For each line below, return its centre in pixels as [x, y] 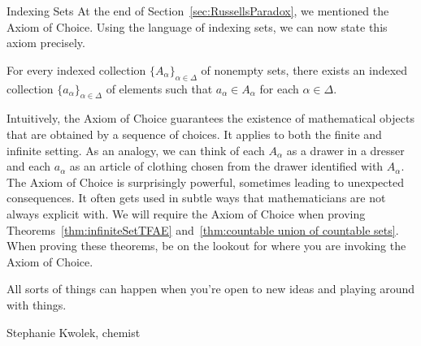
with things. [37, 304]
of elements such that [159, 88]
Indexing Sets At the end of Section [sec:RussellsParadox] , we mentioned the [198, 11]
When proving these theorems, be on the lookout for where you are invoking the [206, 246]
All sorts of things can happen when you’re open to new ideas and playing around [211, 289]
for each [279, 88]
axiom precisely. [46, 43]
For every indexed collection [76, 69]
